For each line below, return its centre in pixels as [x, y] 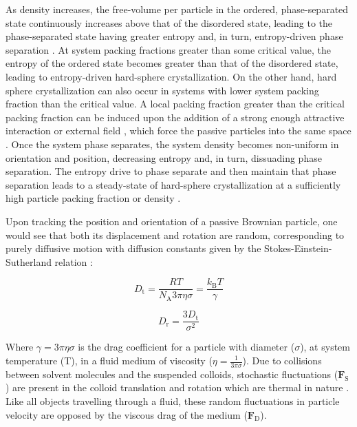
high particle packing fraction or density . [93, 198]
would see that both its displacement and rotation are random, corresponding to [175, 235]
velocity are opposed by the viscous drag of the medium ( [127, 414]
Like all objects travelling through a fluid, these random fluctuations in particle [173, 401]
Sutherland [29, 261]
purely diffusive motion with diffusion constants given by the [133, 248]
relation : [74, 261]
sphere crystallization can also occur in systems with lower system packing [162, 90]
